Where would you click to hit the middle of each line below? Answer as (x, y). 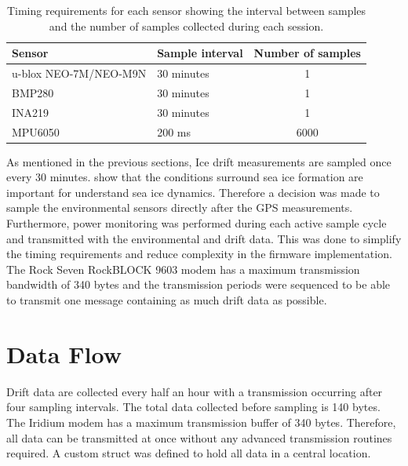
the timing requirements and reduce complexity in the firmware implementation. (199, 254)
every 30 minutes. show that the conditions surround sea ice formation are (185, 177)
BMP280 (33, 92)
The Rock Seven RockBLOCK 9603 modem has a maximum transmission (183, 269)
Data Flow (64, 353)
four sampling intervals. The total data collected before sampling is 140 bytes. (193, 407)
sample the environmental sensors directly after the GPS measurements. (180, 208)
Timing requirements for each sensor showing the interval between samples (186, 10)
